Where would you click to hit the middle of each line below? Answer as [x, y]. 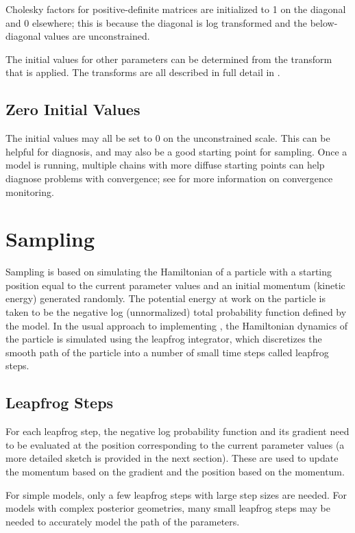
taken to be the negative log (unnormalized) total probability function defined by [176, 312]
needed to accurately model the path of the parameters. [123, 521]
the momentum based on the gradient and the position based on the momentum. [175, 471]
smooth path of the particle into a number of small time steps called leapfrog [167, 352]
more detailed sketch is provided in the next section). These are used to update [172, 458]
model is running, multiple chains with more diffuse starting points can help [165, 165]
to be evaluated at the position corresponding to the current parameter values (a [175, 444]
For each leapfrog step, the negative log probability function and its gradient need [177, 431]
